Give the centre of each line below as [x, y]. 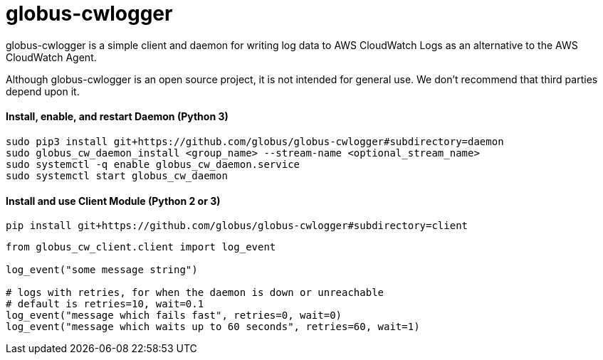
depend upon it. [43, 91]
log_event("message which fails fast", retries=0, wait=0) [174, 316]
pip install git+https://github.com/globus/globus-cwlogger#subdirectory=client [237, 226]
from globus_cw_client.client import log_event [141, 247]
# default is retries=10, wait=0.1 [105, 304]
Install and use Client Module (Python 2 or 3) [113, 201]
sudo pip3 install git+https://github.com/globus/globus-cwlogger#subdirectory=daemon [255, 141]
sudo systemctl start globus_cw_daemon [117, 175]
